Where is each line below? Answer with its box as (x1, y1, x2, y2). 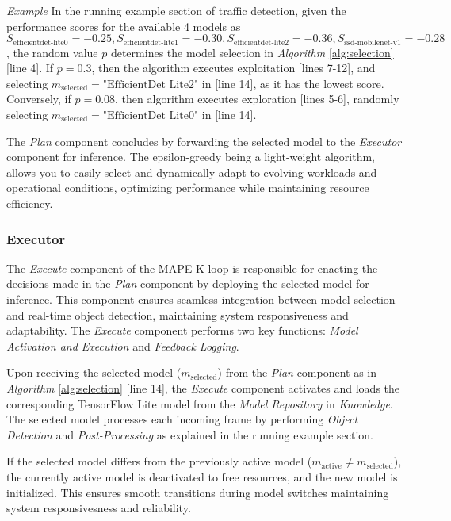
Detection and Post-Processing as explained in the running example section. (6, 426, 373, 442)
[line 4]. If (6, 59, 54, 76)
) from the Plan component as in (217, 364, 377, 381)
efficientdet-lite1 (123, 38, 178, 47)
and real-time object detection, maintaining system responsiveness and (6, 306, 349, 323)
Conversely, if (6, 90, 71, 107)
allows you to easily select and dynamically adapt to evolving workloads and (6, 163, 377, 180)
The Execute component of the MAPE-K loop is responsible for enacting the (6, 259, 378, 276)
